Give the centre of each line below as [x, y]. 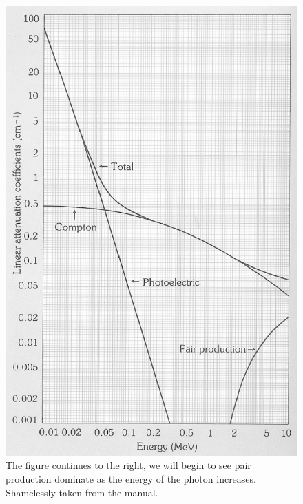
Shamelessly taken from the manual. [82, 492]
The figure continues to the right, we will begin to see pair [128, 465]
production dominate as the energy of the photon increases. [131, 479]
